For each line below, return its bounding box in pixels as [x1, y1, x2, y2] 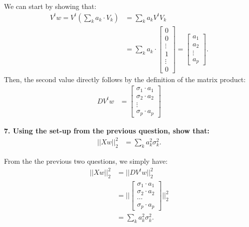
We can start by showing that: [4, 1, 96, 11]
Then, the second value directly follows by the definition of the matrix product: [4, 74, 246, 84]
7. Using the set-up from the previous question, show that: [4, 125, 210, 135]
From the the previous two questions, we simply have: [4, 155, 168, 166]
